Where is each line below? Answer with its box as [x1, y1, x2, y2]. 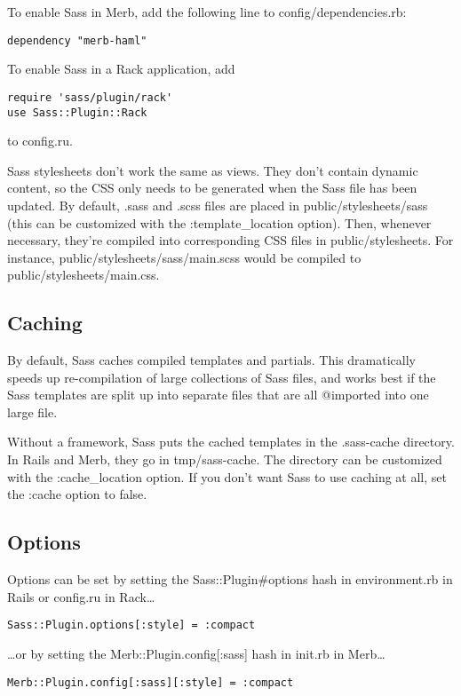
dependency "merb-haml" [7, 34, 147, 47]
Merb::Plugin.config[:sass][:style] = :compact [7, 676, 294, 689]
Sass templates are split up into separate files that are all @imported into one [7, 385, 429, 404]
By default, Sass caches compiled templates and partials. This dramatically [7, 351, 416, 369]
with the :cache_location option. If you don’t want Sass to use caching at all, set [7, 467, 447, 486]
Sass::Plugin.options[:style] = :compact [7, 619, 256, 632]
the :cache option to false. [7, 485, 147, 503]
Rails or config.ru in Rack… [7, 587, 155, 605]
